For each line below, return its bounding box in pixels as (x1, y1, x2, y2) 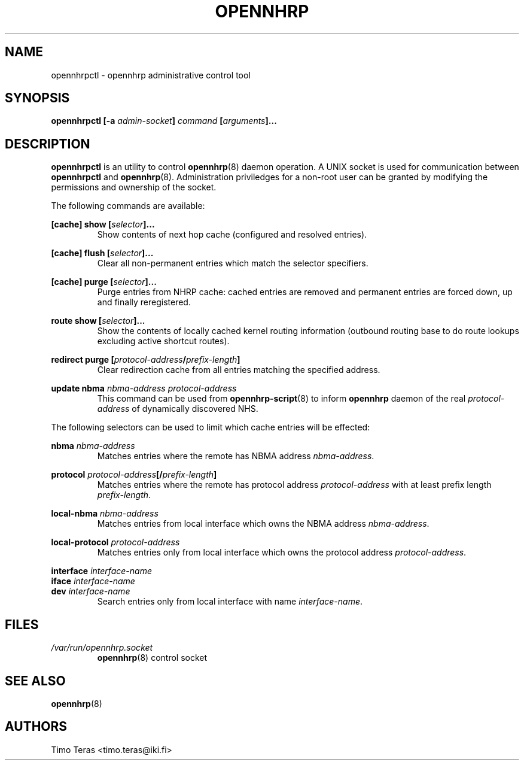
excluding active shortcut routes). (97, 336, 230, 347)
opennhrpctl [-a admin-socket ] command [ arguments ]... (51, 116, 277, 126)
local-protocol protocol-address (51, 537, 180, 548)
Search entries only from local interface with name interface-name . (97, 596, 363, 607)
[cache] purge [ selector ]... (51, 277, 157, 287)
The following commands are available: (51, 201, 205, 211)
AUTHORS (5, 719, 68, 734)
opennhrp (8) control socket (97, 652, 208, 663)
